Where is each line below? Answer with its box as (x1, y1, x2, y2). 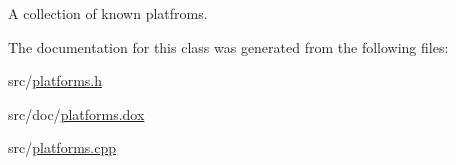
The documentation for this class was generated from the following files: (8, 36, 449, 57)
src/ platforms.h (8, 70, 102, 91)
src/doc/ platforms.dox (8, 103, 145, 124)
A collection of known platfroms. (8, 3, 208, 23)
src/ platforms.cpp (8, 137, 116, 158)
